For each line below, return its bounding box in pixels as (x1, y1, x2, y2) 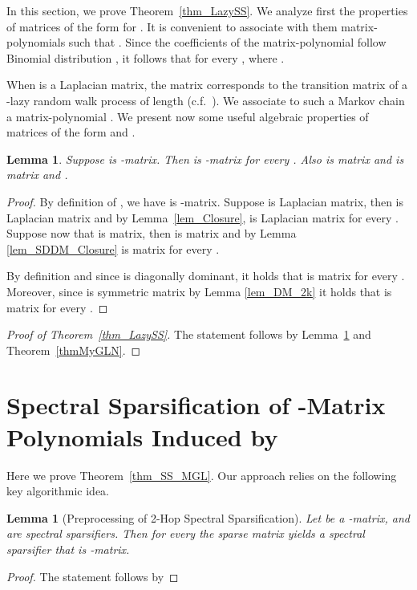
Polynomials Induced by (6, 420, 278, 453)
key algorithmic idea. (6, 482, 109, 499)
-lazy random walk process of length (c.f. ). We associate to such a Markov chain (6, 92, 405, 108)
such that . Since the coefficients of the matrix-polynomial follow (68, 34, 387, 51)
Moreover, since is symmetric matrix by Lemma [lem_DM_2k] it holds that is (6, 283, 392, 299)
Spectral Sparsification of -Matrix (6, 389, 386, 421)
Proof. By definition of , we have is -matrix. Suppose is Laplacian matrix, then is (6, 193, 403, 210)
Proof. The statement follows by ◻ (6, 568, 179, 584)
